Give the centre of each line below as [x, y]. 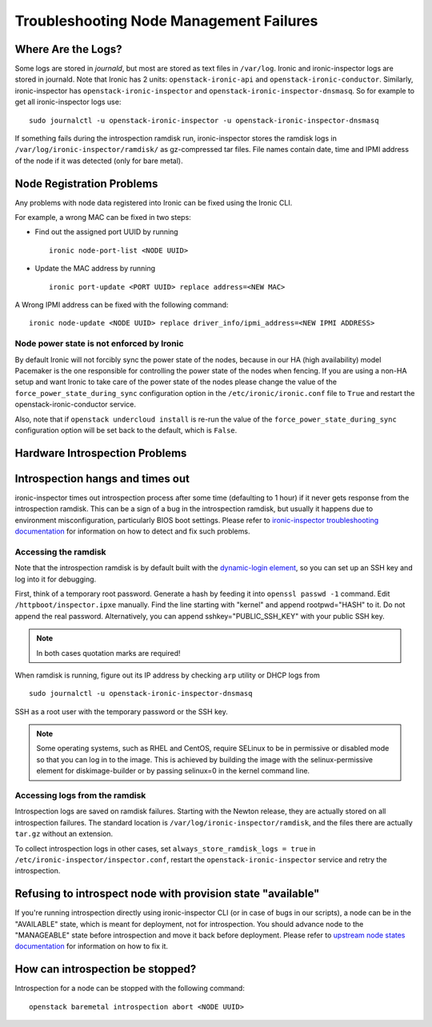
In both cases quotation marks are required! [108, 653]
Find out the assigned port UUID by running [107, 232]
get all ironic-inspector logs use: [68, 102]
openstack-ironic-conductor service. [75, 405]
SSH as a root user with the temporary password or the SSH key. [121, 711]
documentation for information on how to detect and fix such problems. [132, 531]
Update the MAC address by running [95, 269]
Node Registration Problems [86, 184]
